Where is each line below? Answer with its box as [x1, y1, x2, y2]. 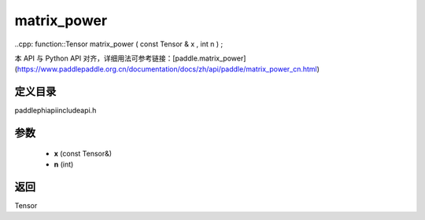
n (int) [54, 159, 74, 169]
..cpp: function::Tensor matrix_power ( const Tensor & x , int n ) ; [14, 39, 224, 49]
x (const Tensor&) [54, 148, 113, 158]
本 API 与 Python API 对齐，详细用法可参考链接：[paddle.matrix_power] [14, 53, 246, 63]
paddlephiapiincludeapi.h [14, 106, 97, 115]
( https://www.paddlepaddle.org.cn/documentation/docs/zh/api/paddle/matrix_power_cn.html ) [14, 64, 320, 74]
